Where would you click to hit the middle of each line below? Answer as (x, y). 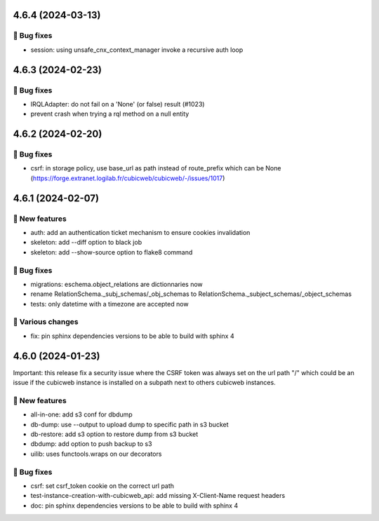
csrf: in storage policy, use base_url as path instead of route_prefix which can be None (156, 168)
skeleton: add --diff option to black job (86, 243)
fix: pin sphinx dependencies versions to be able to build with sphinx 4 (132, 336)
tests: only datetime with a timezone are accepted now (109, 304)
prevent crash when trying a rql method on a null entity (110, 114)
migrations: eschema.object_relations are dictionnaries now (117, 284)
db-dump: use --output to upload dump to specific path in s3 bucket (129, 424)
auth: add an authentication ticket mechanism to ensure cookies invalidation (140, 233)
